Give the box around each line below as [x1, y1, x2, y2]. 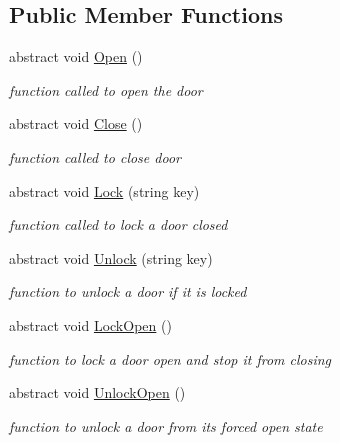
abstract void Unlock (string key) [9, 247, 213, 268]
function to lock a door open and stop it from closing [9, 348, 332, 369]
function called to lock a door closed [9, 214, 228, 235]
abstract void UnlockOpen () [9, 382, 186, 403]
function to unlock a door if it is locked [9, 281, 247, 302]
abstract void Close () [9, 113, 143, 134]
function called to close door [9, 146, 181, 167]
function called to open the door [9, 79, 203, 100]
